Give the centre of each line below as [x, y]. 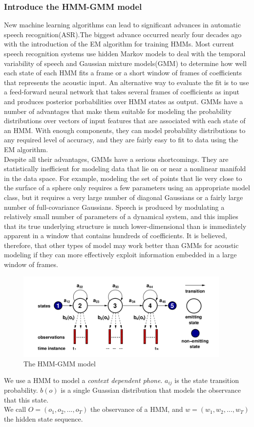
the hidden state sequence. [43, 419]
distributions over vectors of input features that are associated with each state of [125, 121]
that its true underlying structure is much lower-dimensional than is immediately [125, 226]
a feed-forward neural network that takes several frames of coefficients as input [122, 92]
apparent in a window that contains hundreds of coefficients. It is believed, [116, 236]
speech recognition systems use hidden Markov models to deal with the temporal [125, 53]
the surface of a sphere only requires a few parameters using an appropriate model [127, 188]
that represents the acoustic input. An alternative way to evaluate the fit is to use [127, 82]
